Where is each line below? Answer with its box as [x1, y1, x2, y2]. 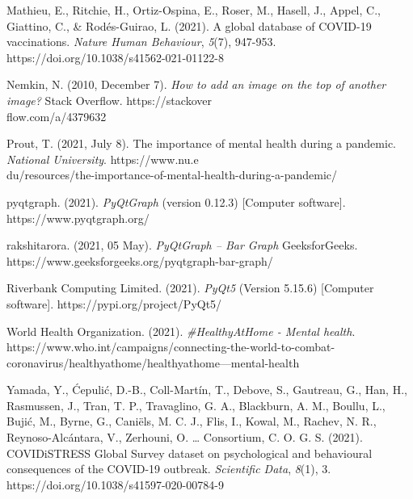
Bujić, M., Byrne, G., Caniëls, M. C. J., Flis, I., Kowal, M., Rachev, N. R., [6, 413, 377, 430]
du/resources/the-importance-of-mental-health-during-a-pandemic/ [6, 166, 338, 183]
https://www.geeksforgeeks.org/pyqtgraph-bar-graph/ [6, 252, 273, 269]
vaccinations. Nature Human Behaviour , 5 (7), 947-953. [6, 33, 276, 50]
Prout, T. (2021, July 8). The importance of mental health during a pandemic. [6, 135, 396, 152]
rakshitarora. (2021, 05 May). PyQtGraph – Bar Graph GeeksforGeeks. [6, 237, 358, 254]
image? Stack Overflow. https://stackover [6, 91, 212, 108]
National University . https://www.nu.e [6, 150, 199, 167]
